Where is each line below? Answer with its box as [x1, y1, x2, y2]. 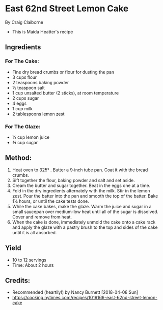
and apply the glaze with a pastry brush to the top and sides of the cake [12, 224, 158, 230]
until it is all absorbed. [12, 229, 57, 235]
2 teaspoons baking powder [12, 79, 69, 85]
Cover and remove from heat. [12, 214, 72, 219]
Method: [5, 154, 32, 162]
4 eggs [12, 100, 27, 106]
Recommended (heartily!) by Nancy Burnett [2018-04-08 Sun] [12, 289, 138, 295]
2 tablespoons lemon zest [12, 111, 65, 117]
